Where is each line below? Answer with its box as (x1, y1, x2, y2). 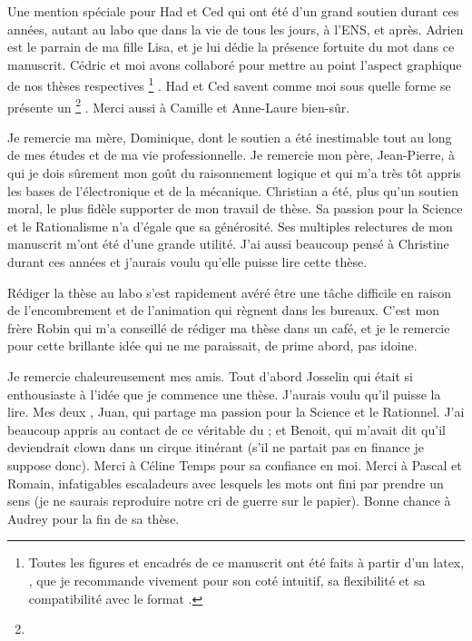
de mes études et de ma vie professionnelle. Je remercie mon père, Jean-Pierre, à (7, 145, 455, 164)
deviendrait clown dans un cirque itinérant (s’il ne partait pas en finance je (7, 438, 424, 457)
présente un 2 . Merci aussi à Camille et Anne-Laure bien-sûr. (7, 94, 350, 116)
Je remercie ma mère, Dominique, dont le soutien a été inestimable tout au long (7, 127, 452, 146)
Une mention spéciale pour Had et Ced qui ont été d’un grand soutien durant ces (7, 2, 459, 20)
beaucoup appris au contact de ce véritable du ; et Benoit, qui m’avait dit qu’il (7, 419, 446, 439)
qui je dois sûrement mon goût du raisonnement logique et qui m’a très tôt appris (7, 163, 461, 182)
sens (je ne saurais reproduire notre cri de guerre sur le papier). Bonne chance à (7, 491, 451, 510)
